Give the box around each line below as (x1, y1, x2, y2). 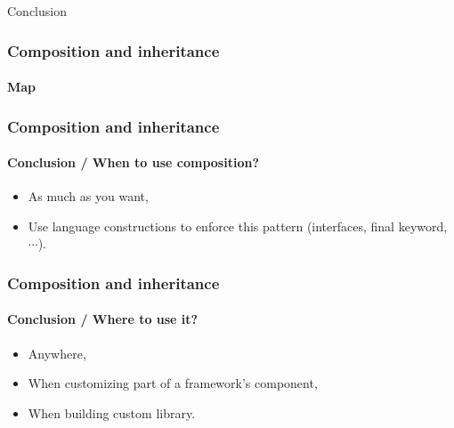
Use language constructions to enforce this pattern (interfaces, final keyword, (28, 216, 448, 235)
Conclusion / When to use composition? (7, 153, 259, 172)
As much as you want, (28, 187, 149, 206)
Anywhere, (28, 343, 86, 362)
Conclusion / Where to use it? (7, 310, 199, 328)
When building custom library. (28, 403, 196, 422)
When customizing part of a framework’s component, (28, 374, 318, 392)
